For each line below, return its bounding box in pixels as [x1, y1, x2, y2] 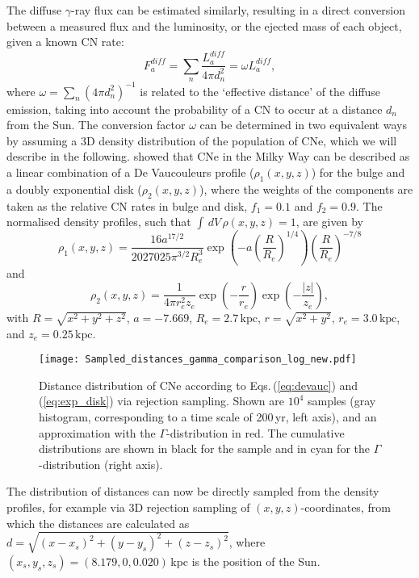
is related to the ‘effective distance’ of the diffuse [140, 82, 381, 99]
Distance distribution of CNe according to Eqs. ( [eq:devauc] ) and [39, 376, 358, 393]
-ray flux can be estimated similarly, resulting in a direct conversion [71, 2, 405, 18]
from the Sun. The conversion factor [6, 116, 186, 133]
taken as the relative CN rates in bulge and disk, [6, 197, 248, 214]
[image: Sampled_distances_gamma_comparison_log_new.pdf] [39, 354, 357, 366]
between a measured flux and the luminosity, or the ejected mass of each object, [6, 17, 402, 34]
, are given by [295, 213, 363, 230]
